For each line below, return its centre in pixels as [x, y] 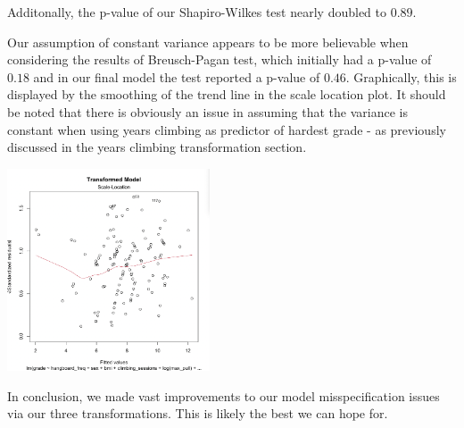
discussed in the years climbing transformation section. [157, 147]
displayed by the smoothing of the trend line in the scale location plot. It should [227, 94]
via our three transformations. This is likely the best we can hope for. [198, 413]
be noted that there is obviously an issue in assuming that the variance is [207, 111]
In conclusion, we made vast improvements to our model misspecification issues [224, 395]
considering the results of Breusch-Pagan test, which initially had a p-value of [220, 59]
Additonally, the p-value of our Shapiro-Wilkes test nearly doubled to [197, 12]
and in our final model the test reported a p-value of [177, 76]
